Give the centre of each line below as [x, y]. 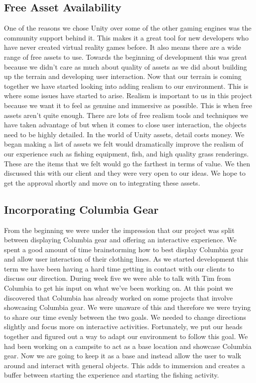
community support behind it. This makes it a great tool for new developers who [126, 37]
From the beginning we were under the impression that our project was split [119, 230]
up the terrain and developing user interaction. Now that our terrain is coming [123, 76]
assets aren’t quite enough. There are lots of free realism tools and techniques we [126, 115]
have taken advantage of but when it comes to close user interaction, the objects [125, 125]
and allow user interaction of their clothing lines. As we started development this [126, 259]
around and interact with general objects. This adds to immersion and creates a [125, 365]
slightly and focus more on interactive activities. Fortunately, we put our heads [123, 326]
